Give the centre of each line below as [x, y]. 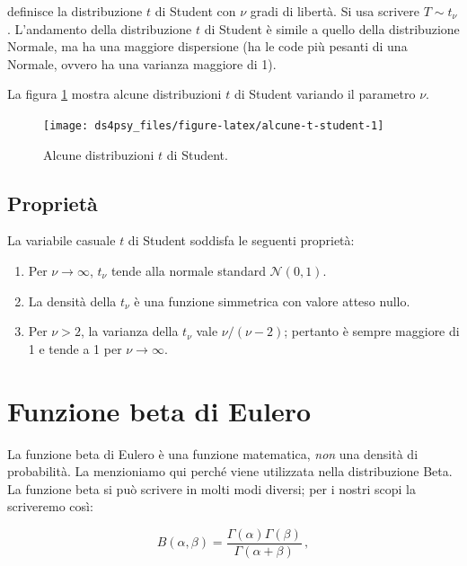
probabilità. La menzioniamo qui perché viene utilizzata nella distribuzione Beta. [230, 471]
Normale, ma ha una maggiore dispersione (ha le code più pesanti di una [207, 46]
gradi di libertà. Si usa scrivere [335, 11]
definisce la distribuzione [75, 11]
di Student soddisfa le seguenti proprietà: [241, 240]
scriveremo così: [50, 506]
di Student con [195, 11]
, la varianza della [129, 331]
